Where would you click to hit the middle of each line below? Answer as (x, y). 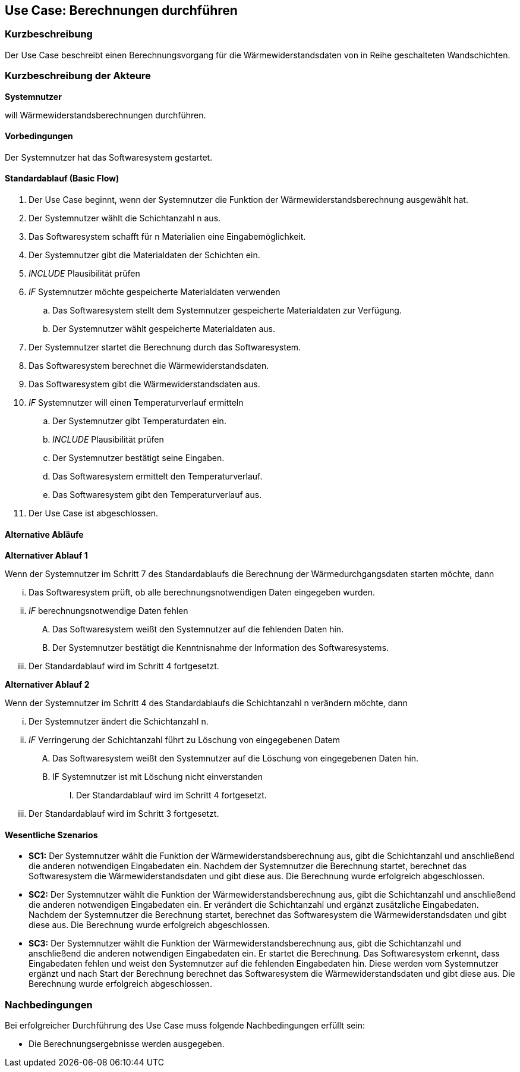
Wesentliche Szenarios (51, 835)
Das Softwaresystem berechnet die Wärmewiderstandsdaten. (149, 365)
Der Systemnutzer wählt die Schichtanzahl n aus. (125, 218)
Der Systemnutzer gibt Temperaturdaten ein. (139, 421)
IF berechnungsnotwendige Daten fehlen (108, 611)
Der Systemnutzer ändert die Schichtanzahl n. (119, 722)
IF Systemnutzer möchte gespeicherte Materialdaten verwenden (155, 291)
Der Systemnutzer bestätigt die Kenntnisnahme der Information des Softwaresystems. (221, 648)
